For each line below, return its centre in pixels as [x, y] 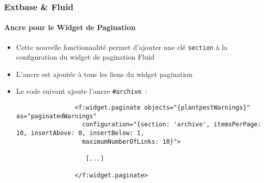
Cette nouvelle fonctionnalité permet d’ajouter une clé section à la [122, 47]
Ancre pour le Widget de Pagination [70, 27]
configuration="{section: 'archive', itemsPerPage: [172, 125]
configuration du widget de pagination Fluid [85, 57]
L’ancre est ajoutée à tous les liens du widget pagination [104, 74]
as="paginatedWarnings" [56, 116]
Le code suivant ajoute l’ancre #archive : [82, 91]
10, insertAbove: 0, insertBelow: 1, [80, 133]
